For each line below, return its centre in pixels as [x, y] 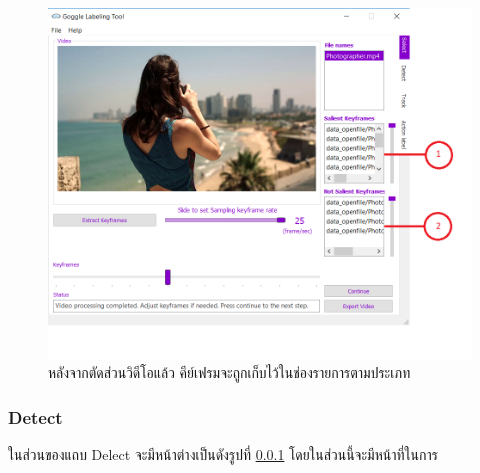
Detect [35, 417]
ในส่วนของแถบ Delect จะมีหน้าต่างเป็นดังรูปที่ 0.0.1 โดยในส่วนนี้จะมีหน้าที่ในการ [223, 454]
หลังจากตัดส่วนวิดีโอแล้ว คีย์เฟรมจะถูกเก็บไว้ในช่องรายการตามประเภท [229, 372]
